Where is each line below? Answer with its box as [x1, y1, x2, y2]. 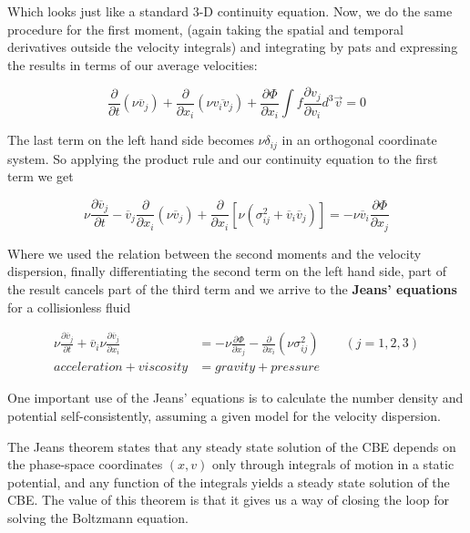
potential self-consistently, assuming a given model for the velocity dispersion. [7, 405, 441, 425]
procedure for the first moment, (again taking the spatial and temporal [7, 19, 404, 38]
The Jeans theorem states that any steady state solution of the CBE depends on [7, 436, 456, 456]
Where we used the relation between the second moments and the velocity [7, 243, 422, 262]
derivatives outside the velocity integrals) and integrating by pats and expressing [7, 37, 458, 56]
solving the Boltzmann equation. [7, 507, 189, 527]
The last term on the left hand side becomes [7, 130, 254, 149]
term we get [7, 167, 74, 186]
